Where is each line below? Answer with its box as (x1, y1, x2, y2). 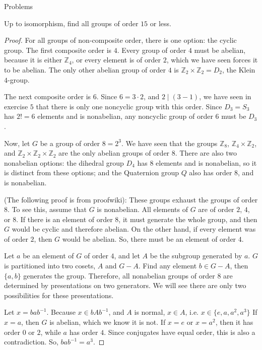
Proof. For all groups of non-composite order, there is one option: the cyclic (4, 35, 237, 45)
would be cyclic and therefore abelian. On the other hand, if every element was (12, 224, 256, 234)
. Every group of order (117, 44, 186, 55)
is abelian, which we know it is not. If (49, 317, 166, 327)
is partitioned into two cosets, (4, 260, 96, 271)
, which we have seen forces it (166, 54, 258, 65)
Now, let (4, 137, 30, 148)
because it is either (4, 54, 62, 65)
